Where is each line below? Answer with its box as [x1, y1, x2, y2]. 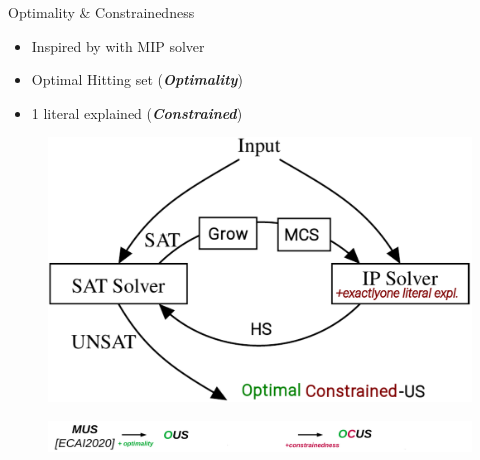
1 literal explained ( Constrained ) [31, 102, 243, 123]
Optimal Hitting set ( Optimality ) [31, 69, 243, 90]
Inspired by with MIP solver [31, 35, 205, 56]
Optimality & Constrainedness [8, 2, 195, 22]
